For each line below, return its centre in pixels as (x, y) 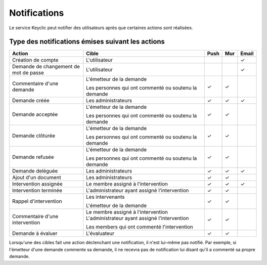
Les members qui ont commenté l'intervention (139, 227)
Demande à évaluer (35, 233)
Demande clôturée (34, 136)
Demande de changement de (46, 67)
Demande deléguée (35, 171)
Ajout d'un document (37, 177)
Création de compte (35, 60)
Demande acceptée (35, 115)
